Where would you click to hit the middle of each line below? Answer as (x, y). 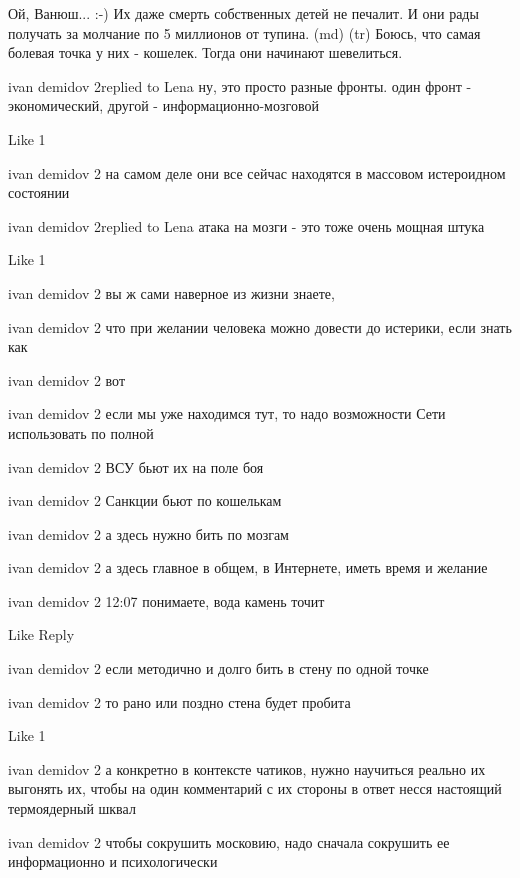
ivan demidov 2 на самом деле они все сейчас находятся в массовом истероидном (257, 172)
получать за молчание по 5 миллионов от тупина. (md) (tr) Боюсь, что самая (244, 32)
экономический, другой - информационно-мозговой (163, 105)
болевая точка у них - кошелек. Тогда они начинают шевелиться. (205, 52)
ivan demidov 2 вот (67, 379)
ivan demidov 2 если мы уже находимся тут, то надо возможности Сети (227, 413)
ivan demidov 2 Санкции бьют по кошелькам (145, 500)
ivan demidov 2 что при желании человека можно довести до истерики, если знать (260, 326)
